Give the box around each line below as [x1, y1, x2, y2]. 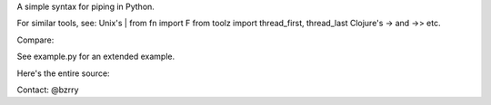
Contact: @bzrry [16, 84, 79, 95]
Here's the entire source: [16, 68, 110, 79]
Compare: [16, 34, 55, 45]
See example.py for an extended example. [16, 51, 175, 62]
